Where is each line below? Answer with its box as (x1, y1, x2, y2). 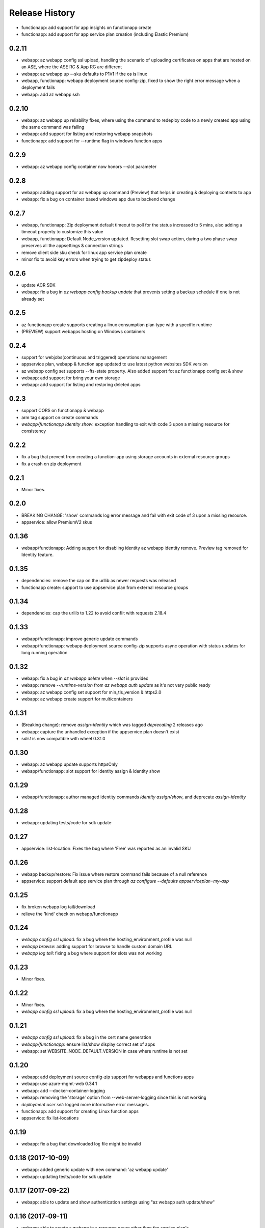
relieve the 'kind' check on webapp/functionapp (21, 911, 118, 917)
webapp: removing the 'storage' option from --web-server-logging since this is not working (21, 1094, 207, 1100)
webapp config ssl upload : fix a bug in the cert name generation (21, 1034, 152, 1040)
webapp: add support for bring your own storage (21, 375, 120, 381)
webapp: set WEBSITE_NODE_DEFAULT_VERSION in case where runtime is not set (21, 1048, 187, 1054)
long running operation (21, 650, 68, 656)
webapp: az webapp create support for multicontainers (21, 696, 133, 702)
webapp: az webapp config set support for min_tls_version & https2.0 (21, 689, 161, 695)
